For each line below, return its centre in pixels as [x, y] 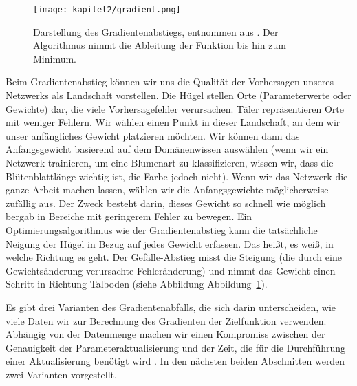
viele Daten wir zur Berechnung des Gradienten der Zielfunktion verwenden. [166, 320]
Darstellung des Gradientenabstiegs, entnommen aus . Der [156, 31]
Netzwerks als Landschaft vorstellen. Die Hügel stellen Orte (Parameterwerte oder [178, 95]
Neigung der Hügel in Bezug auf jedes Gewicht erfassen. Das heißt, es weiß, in [170, 243]
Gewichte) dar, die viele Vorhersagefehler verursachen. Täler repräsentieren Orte [175, 108]
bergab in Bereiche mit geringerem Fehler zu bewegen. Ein [129, 216]
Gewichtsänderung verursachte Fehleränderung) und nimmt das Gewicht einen [171, 270]
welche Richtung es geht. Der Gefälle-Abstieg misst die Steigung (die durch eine [174, 257]
